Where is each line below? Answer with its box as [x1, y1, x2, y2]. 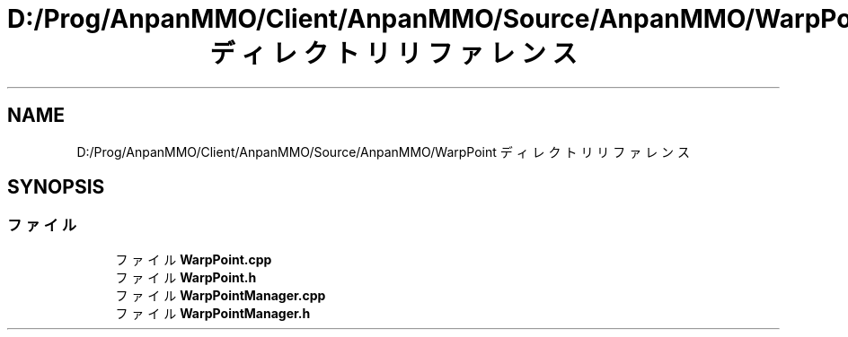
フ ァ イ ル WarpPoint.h [115, 269, 257, 285]
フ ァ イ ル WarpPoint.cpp [115, 251, 272, 267]
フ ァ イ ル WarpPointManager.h [115, 305, 311, 321]
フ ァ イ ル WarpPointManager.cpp [115, 287, 326, 303]
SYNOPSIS [7, 176, 105, 199]
